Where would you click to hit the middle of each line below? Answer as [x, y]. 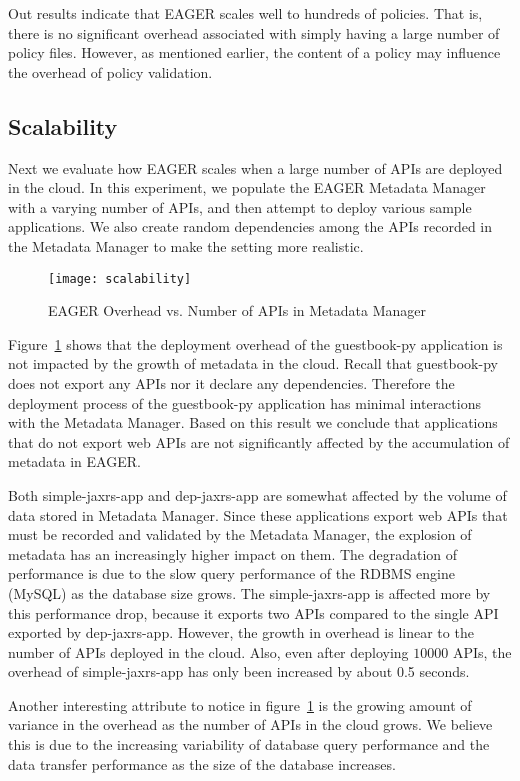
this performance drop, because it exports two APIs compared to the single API [253, 612]
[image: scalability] [120, 278]
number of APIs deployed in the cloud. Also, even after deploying [208, 651]
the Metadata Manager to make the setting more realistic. [186, 245]
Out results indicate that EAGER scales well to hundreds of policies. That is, [245, 13]
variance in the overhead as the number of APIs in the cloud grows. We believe [250, 724]
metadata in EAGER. [74, 461]
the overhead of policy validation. [110, 71]
